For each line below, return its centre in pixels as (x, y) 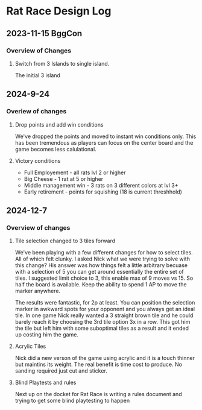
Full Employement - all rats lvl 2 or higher (75, 172)
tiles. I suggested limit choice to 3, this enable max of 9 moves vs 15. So (104, 278)
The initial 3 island (37, 75)
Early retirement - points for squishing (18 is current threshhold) (103, 192)
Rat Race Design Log (59, 11)
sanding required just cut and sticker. (61, 371)
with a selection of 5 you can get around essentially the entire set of (99, 272)
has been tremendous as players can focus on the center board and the (104, 142)
